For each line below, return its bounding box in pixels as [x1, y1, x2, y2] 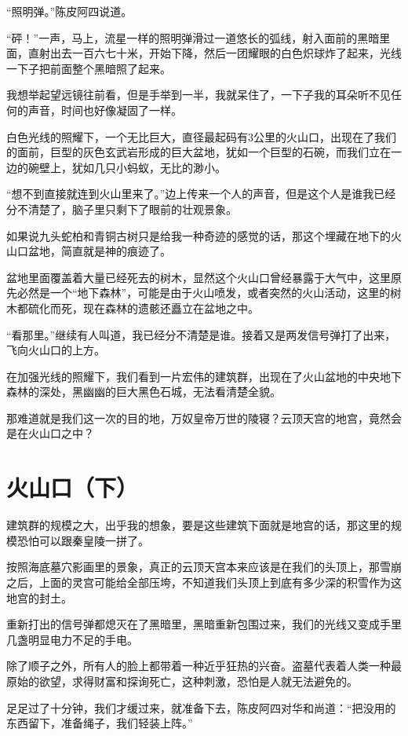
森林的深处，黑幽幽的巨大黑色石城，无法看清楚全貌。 [6, 383, 281, 400]
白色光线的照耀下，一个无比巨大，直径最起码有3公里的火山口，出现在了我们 [6, 128, 396, 145]
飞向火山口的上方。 [6, 342, 105, 358]
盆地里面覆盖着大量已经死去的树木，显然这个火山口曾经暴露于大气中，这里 [6, 269, 391, 285]
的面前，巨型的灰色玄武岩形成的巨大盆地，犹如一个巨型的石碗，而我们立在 [6, 144, 391, 160]
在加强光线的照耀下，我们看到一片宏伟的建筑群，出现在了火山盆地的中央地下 [6, 368, 402, 384]
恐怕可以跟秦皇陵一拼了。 [16, 532, 149, 548]
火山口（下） [6, 471, 139, 503]
